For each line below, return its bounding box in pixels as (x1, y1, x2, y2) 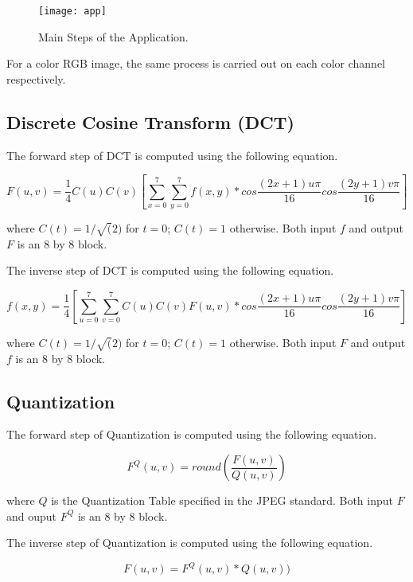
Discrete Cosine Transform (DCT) (6, 109, 294, 134)
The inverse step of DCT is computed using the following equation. (6, 262, 334, 279)
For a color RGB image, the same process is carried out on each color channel (6, 55, 385, 72)
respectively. (6, 70, 66, 87)
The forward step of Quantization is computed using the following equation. (6, 426, 377, 443)
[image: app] (38, 6, 107, 17)
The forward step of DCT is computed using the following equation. (6, 146, 338, 163)
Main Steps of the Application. (38, 28, 189, 45)
